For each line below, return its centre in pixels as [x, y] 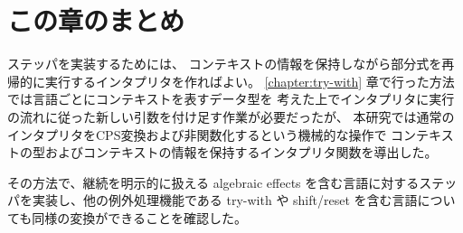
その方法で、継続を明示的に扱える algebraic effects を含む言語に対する [213, 182]
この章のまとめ [96, 20]
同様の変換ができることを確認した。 [140, 217]
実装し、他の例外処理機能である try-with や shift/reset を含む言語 [225, 200]
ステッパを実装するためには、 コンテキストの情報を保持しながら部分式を [225, 64]
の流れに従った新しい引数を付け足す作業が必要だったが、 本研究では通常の [231, 116]
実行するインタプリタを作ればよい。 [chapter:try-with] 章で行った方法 [250, 81]
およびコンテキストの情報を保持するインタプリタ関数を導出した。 [241, 152]
